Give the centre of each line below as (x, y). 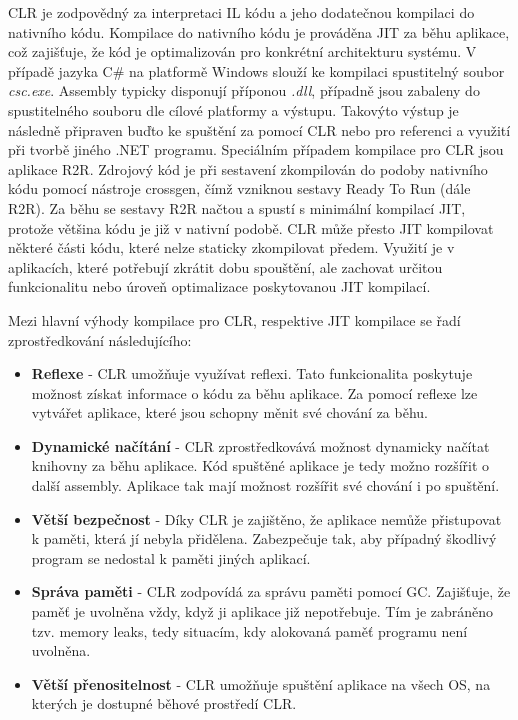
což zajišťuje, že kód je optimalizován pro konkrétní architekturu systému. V (242, 51)
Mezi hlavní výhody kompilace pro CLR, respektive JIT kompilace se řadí (234, 319)
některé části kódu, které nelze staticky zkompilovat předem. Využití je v (231, 247)
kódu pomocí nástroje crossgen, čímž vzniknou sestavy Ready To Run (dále (239, 188)
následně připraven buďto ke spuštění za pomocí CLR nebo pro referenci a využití (259, 129)
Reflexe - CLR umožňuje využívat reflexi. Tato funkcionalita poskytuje (252, 373)
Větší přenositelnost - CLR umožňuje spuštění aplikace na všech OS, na (261, 683)
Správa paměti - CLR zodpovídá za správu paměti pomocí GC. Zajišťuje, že (271, 591)
